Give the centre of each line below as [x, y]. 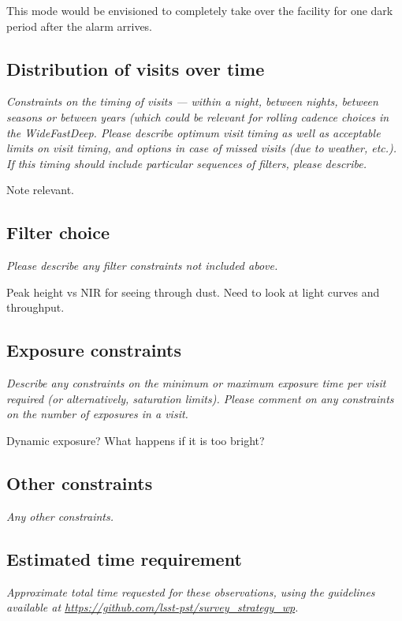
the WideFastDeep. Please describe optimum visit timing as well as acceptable [194, 132]
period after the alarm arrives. [80, 26]
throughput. [35, 307]
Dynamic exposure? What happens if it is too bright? [136, 440]
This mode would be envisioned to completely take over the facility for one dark [200, 10]
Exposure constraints [94, 350]
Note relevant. [40, 190]
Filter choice [58, 232]
